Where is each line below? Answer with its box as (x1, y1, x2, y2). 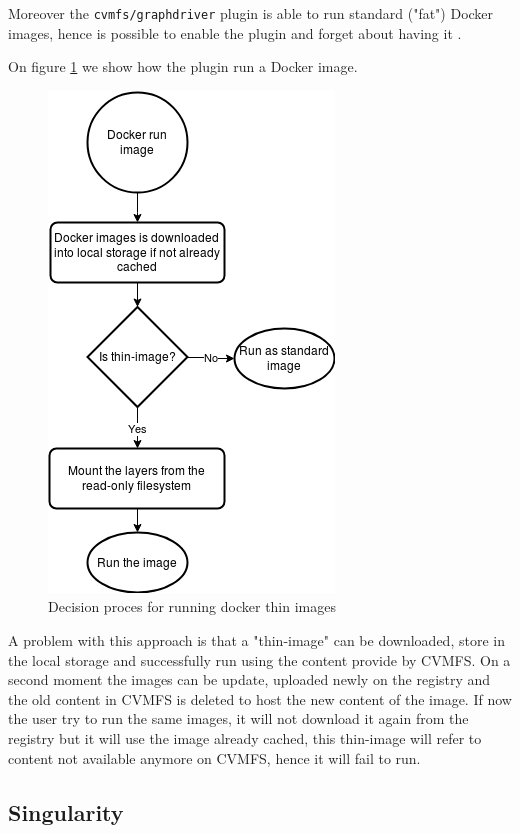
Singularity (8, 796, 124, 827)
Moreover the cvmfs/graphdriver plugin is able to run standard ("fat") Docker (8, 3, 494, 23)
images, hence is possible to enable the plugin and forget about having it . (8, 22, 462, 43)
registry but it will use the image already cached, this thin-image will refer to (8, 728, 482, 748)
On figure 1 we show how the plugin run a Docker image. (8, 56, 358, 77)
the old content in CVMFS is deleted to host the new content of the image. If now (8, 688, 512, 709)
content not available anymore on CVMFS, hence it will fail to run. (8, 747, 421, 768)
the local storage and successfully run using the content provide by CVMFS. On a (8, 649, 511, 670)
